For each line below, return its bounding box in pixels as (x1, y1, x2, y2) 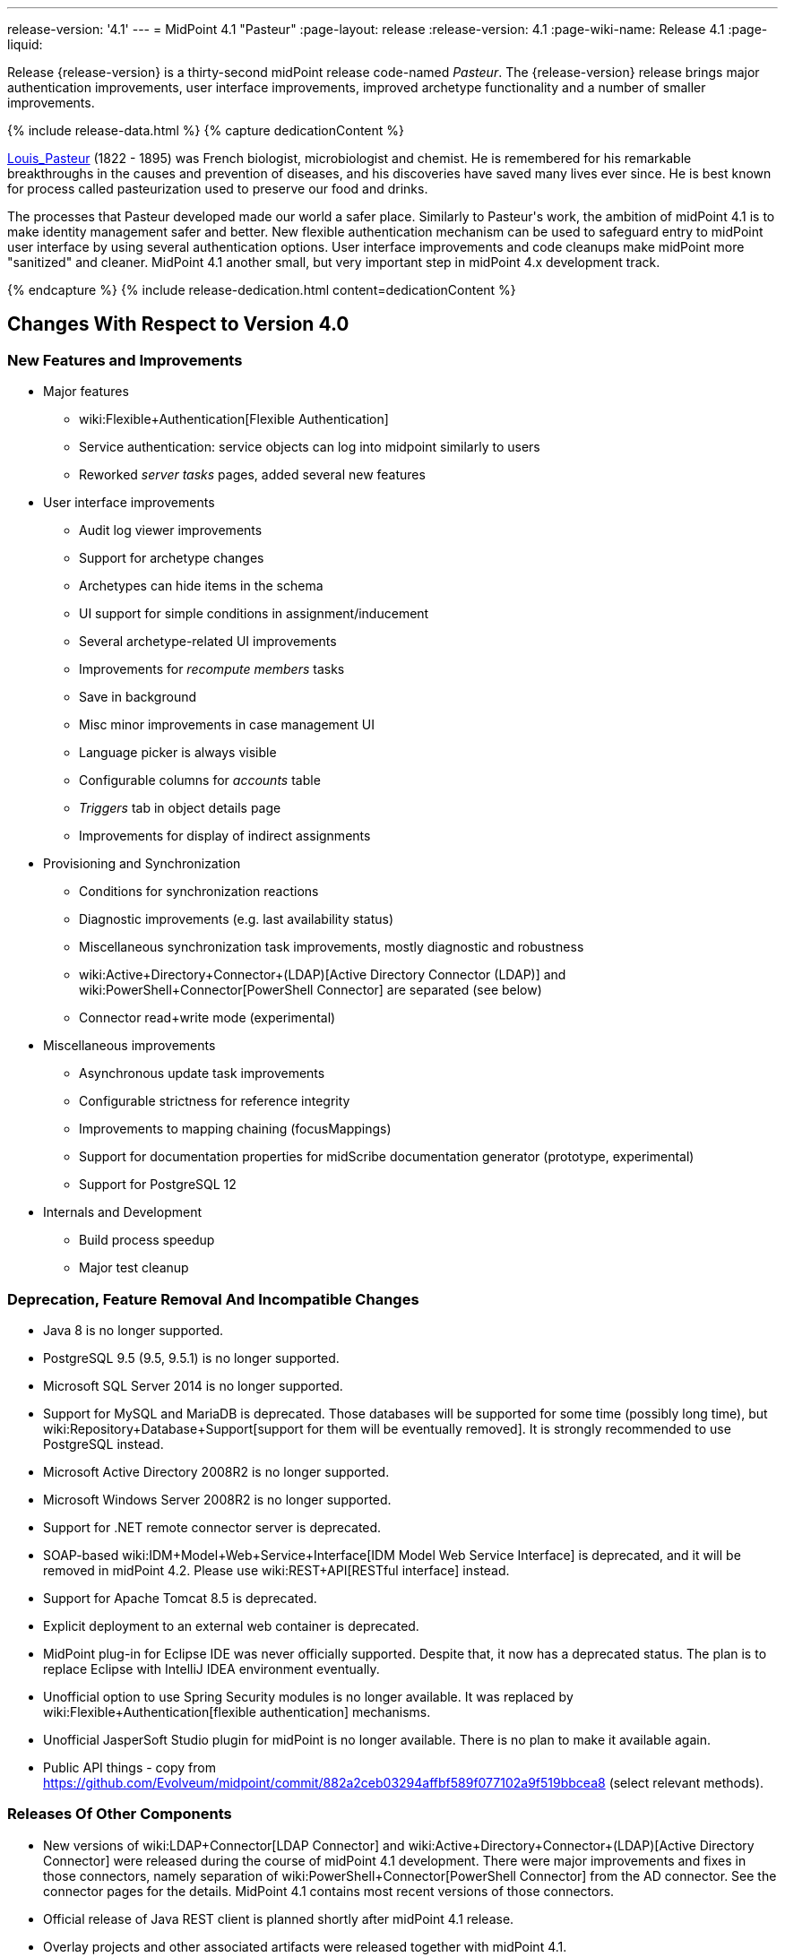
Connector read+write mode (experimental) (79, 1010, 336, 1026)
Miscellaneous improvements (43, 1038, 216, 1054)
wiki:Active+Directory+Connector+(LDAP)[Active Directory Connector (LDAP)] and (79, 967, 566, 983)
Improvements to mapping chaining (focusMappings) (79, 1121, 392, 1137)
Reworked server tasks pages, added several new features (79, 467, 426, 483)
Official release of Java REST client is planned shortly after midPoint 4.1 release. (43, 1910, 514, 1927)
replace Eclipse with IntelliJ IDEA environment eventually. (43, 1660, 380, 1677)
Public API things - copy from (43, 1759, 216, 1775)
